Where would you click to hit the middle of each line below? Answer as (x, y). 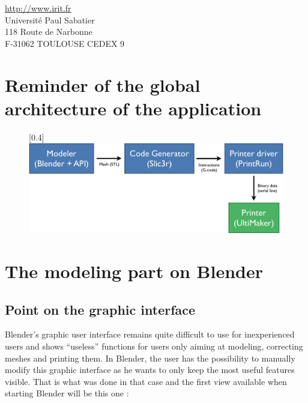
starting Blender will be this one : (67, 393)
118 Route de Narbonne (49, 32)
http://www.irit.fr (38, 8)
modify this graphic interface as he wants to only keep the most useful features (150, 370)
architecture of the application (133, 108)
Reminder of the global (103, 84)
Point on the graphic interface (100, 309)
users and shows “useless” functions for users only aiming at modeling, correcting (154, 346)
